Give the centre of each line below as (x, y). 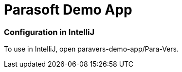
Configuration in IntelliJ (49, 32)
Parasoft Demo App (68, 10)
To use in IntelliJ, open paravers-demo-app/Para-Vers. (91, 49)
